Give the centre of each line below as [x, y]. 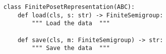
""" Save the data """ [71, 48]
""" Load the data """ [71, 24]
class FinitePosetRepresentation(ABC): [69, 7]
